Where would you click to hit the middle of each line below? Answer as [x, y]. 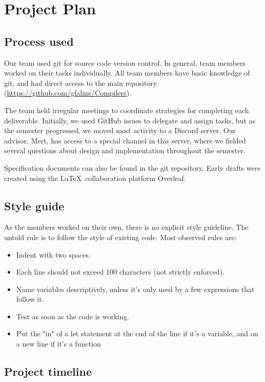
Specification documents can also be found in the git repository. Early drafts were [132, 167]
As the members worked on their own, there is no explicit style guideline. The [126, 227]
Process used [39, 41]
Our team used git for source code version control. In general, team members [125, 62]
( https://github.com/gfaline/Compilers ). [68, 93]
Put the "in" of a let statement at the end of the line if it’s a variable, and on [137, 333]
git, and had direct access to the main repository [81, 83]
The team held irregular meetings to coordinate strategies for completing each [127, 110]
